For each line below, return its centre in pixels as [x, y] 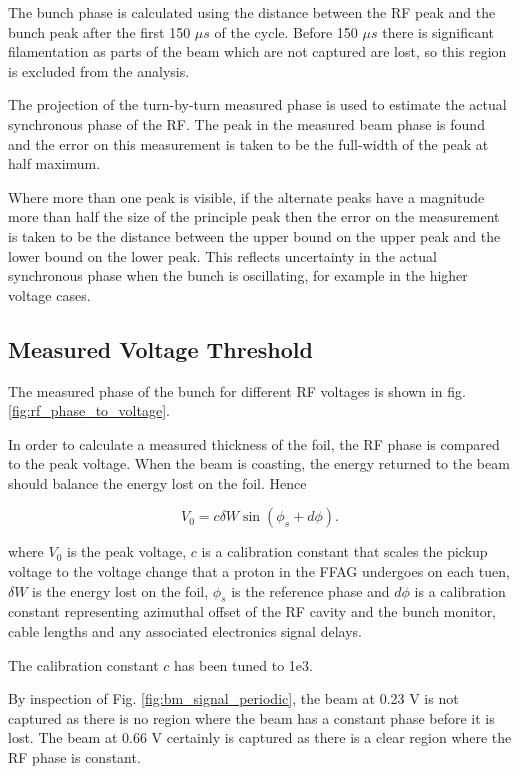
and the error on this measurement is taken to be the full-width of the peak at [248, 143]
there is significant [438, 31]
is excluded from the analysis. [99, 70]
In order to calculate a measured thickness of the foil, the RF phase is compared [254, 443]
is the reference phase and [310, 590]
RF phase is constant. [74, 757]
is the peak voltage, [127, 551]
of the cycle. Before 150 [286, 31]
